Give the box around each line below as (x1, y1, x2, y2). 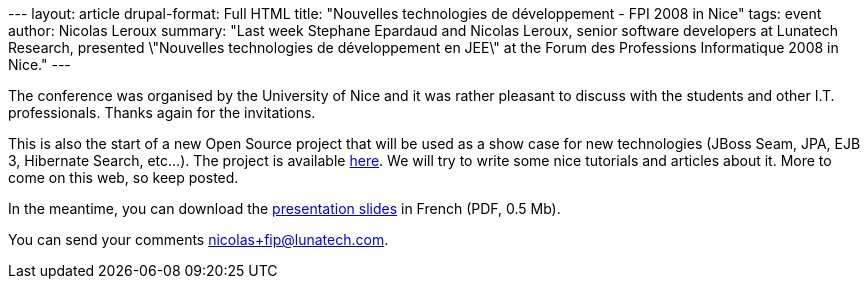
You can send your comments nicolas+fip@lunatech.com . (8, 231, 389, 248)
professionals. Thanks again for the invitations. (8, 104, 316, 121)
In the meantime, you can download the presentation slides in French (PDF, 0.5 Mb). (8, 200, 561, 217)
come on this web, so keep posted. (8, 169, 239, 186)
